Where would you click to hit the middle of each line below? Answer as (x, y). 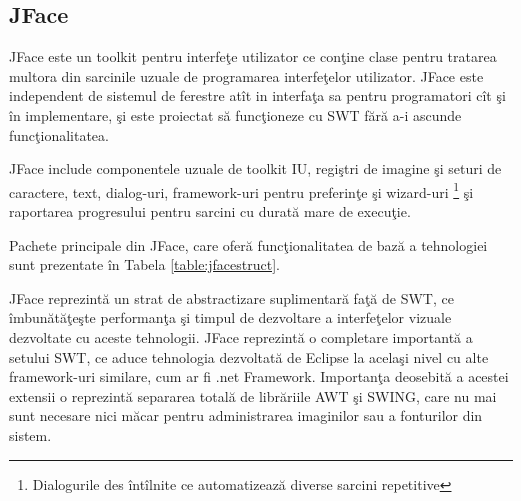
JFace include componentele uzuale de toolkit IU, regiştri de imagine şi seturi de (255, 168)
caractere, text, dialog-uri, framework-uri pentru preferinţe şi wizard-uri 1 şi (241, 190)
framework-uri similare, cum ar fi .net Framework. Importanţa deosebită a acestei (259, 376)
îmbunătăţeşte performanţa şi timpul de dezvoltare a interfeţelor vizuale (230, 317)
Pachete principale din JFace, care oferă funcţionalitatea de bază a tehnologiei (248, 244)
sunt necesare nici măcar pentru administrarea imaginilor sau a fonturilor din (246, 415)
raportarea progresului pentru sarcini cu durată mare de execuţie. (210, 211)
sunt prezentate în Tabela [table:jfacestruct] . (144, 264)
